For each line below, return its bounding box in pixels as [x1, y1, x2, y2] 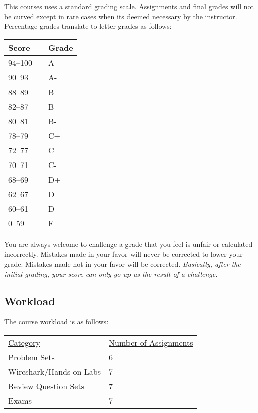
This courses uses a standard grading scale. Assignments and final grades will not [4, 1, 254, 11]
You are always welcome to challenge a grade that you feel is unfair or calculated [4, 238, 253, 249]
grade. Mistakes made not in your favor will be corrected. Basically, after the [4, 258, 241, 269]
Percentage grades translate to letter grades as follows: [4, 21, 172, 31]
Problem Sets [8, 351, 55, 363]
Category [8, 336, 40, 348]
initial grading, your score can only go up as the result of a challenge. [4, 268, 218, 279]
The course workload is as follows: [4, 316, 109, 327]
